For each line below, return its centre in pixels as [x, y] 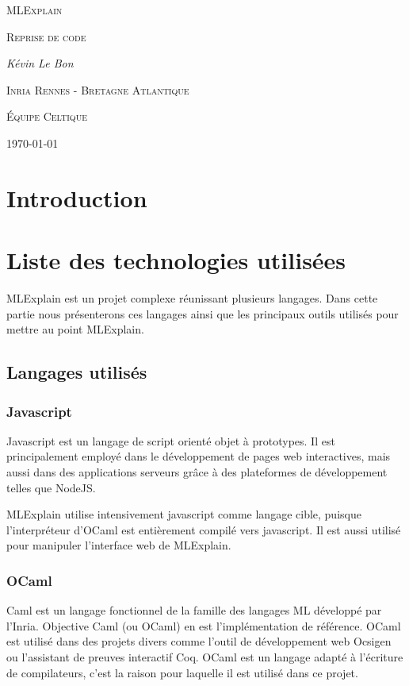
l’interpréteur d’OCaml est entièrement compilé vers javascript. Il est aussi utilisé [204, 529]
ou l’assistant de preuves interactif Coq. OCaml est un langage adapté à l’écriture [205, 657]
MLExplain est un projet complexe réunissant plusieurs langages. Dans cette [192, 298]
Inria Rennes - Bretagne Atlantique [98, 89]
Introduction [77, 197]
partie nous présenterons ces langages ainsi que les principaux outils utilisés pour [203, 313]
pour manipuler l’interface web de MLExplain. [119, 545]
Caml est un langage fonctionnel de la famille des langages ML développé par [194, 610]
